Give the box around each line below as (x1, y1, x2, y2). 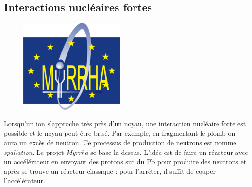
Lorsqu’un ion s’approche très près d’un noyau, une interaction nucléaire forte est (4, 118, 246, 128)
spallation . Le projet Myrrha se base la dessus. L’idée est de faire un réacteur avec (4, 147, 248, 157)
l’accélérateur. (4, 175, 45, 186)
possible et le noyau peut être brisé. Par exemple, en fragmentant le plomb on (4, 128, 235, 138)
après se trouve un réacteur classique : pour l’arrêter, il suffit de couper (4, 166, 216, 176)
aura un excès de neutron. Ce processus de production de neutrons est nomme (4, 137, 236, 147)
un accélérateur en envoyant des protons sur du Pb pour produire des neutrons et (4, 156, 247, 167)
